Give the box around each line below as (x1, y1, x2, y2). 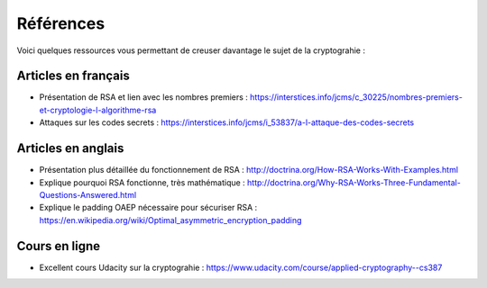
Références (16, 13, 106, 33)
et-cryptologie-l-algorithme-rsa (39, 104, 157, 115)
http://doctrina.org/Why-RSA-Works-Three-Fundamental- (246, 176, 462, 188)
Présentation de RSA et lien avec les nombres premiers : (39, 92, 248, 103)
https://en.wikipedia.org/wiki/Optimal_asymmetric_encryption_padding (39, 214, 302, 225)
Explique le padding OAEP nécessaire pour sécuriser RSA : (39, 202, 258, 213)
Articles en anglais (16, 140, 124, 157)
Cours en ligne (16, 238, 101, 254)
